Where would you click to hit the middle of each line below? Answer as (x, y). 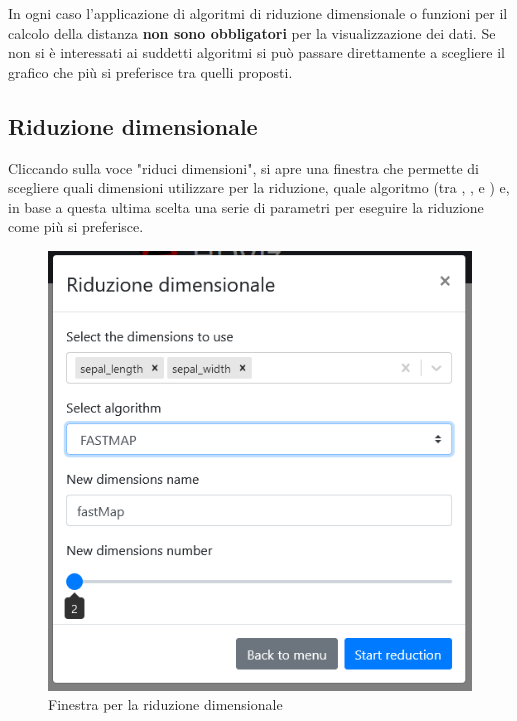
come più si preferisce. (76, 226)
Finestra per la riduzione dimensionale (165, 704)
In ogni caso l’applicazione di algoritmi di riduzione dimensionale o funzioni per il (258, 13)
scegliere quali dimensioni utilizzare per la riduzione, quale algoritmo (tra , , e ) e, (259, 187)
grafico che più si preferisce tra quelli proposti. (150, 71)
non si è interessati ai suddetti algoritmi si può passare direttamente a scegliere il (256, 52)
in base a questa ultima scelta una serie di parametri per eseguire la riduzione (246, 206)
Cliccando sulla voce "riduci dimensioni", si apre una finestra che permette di (243, 167)
